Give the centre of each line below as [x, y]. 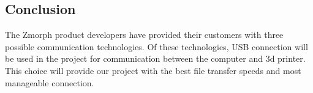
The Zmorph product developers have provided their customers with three [144, 35]
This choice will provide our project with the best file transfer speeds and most [153, 70]
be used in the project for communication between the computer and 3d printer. [155, 58]
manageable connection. [50, 82]
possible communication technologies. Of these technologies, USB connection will [156, 46]
